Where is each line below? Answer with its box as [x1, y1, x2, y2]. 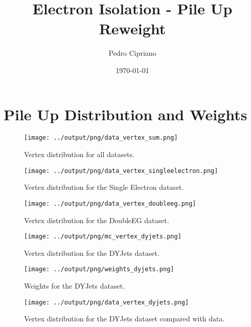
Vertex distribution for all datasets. [24, 149, 134, 160]
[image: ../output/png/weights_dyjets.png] [24, 266, 174, 273]
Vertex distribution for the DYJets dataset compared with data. [24, 313, 225, 324]
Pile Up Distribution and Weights [4, 103, 247, 124]
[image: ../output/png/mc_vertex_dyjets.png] [24, 233, 181, 241]
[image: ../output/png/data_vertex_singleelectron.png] [24, 167, 218, 175]
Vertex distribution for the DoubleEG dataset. [24, 214, 169, 225]
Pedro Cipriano [108, 48, 156, 58]
